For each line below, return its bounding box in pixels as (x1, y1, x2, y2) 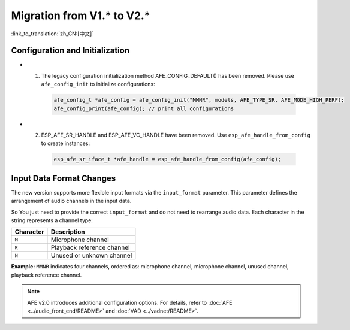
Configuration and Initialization (11, 46, 130, 56)
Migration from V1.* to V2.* (11, 9, 150, 22)
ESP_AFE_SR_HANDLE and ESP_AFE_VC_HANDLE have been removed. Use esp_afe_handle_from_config (41, 131, 311, 138)
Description (51, 228, 85, 236)
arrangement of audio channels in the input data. (11, 198, 132, 205)
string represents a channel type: (11, 217, 93, 224)
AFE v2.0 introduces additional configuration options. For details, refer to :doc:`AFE (27, 299, 233, 306)
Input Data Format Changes (11, 173, 116, 183)
